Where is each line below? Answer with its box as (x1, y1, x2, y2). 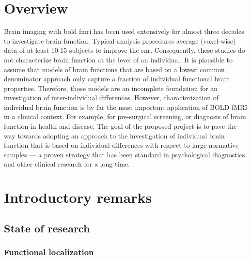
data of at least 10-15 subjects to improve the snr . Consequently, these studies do (4, 45, 245, 55)
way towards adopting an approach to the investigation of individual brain (4, 130, 225, 140)
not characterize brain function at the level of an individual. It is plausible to (4, 54, 233, 64)
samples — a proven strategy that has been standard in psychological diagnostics (4, 149, 245, 159)
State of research (4, 220, 90, 235)
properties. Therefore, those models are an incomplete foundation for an (4, 83, 218, 93)
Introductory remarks (4, 187, 152, 207)
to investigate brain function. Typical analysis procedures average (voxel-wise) (4, 35, 236, 46)
